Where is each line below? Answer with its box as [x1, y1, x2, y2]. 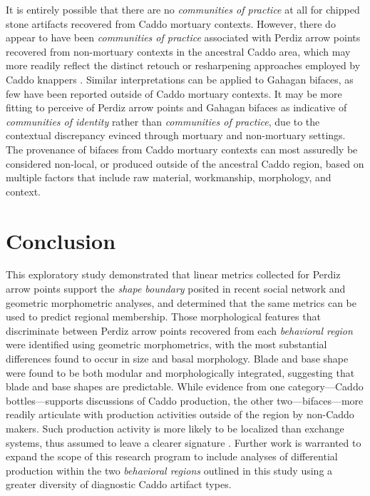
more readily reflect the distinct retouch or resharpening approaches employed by [6, 58, 361, 73]
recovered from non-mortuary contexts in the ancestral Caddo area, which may [6, 44, 351, 59]
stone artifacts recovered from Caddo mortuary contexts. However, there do [6, 16, 336, 31]
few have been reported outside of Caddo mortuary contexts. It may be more [6, 86, 342, 101]
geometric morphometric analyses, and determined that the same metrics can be [6, 295, 357, 310]
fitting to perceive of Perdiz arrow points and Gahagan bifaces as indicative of [6, 100, 347, 115]
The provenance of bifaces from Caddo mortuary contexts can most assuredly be [6, 141, 358, 156]
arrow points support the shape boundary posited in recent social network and [6, 281, 346, 296]
